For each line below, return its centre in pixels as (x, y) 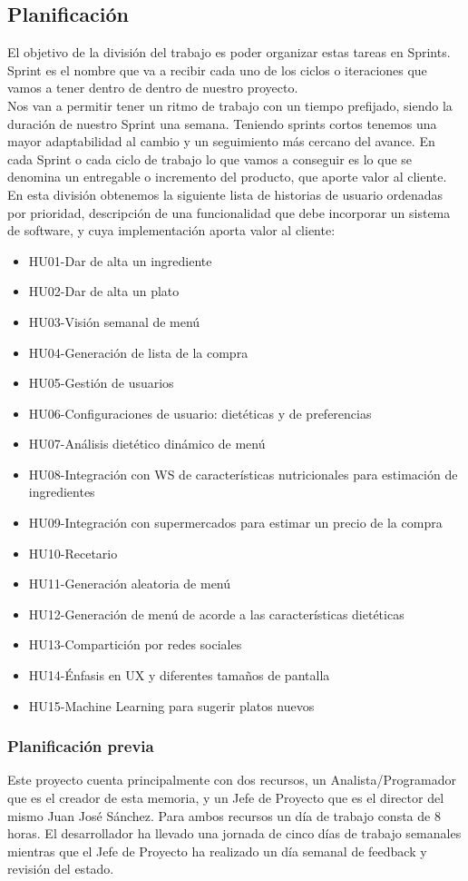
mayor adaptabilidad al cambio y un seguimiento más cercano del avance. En (221, 141)
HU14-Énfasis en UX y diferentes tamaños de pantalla (179, 675)
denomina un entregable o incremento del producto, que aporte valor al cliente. (227, 177)
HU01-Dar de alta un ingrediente (120, 260)
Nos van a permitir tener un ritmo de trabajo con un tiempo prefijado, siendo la (230, 105)
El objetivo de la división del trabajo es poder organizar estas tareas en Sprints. (229, 52)
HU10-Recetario (73, 553)
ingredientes (62, 492)
